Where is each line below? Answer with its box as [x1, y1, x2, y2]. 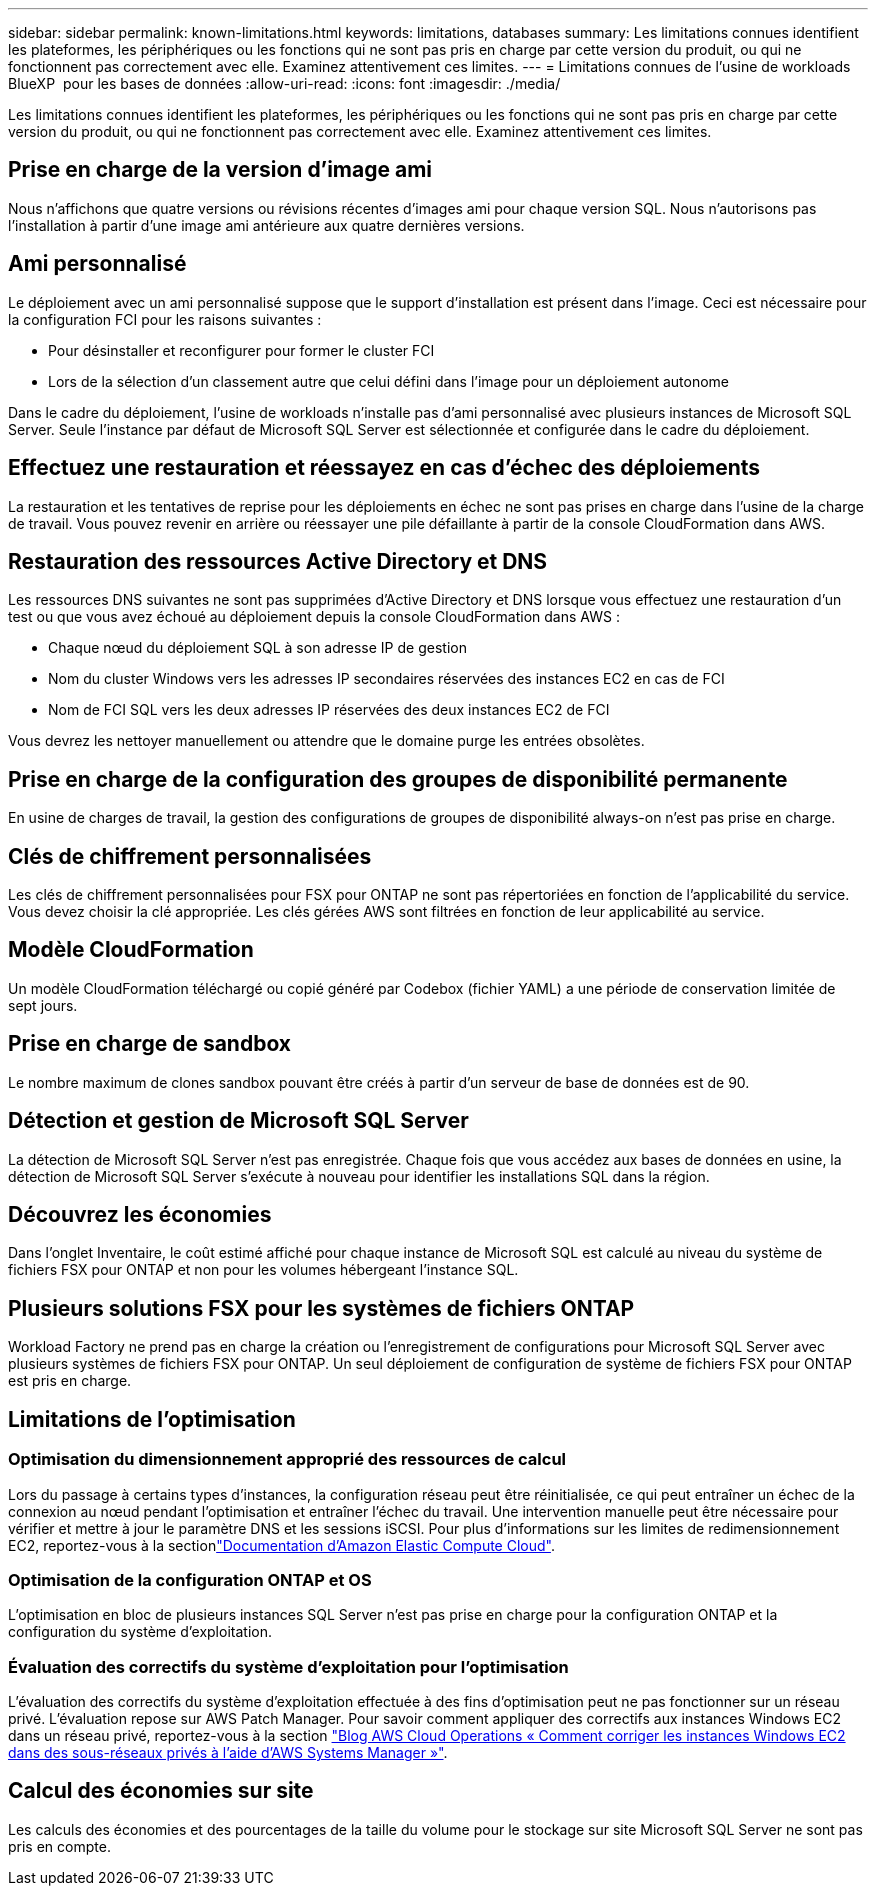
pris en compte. [8, 1837, 111, 1855]
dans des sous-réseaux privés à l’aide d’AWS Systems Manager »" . [8, 1744, 448, 1761]
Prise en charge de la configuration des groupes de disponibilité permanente [8, 766, 788, 792]
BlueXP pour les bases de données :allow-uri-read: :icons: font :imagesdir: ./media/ [8, 75, 561, 92]
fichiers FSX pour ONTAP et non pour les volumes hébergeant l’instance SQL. [8, 1261, 519, 1279]
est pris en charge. [8, 1372, 132, 1390]
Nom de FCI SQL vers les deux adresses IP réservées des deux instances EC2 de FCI [48, 701, 610, 719]
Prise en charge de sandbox [8, 1031, 292, 1057]
